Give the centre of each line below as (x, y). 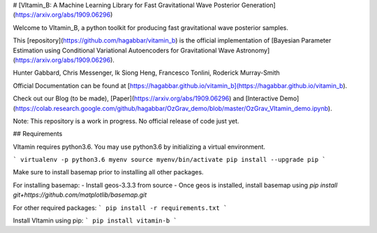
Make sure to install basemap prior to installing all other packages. (108, 172)
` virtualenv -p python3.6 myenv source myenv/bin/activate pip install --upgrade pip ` (169, 160)
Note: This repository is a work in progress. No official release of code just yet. (126, 121)
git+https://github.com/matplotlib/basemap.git (80, 195)
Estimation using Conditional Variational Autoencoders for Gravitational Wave (124, 50)
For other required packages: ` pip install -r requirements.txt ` (120, 208)
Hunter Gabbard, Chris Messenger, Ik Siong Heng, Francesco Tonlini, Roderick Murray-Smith (147, 73)
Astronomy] (253, 50)
